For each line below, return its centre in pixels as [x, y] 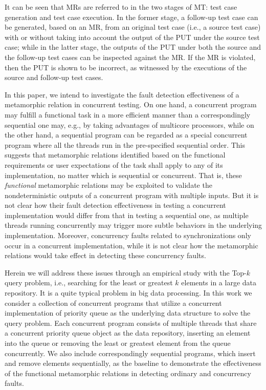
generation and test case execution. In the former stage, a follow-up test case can [131, 17]
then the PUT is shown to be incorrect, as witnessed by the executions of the [126, 67]
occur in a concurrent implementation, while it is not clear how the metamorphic [131, 245]
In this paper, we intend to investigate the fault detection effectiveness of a [122, 94]
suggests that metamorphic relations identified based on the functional [115, 155]
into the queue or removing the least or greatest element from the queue [118, 343]
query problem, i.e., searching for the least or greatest [89, 282]
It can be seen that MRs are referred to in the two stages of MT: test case [121, 7]
